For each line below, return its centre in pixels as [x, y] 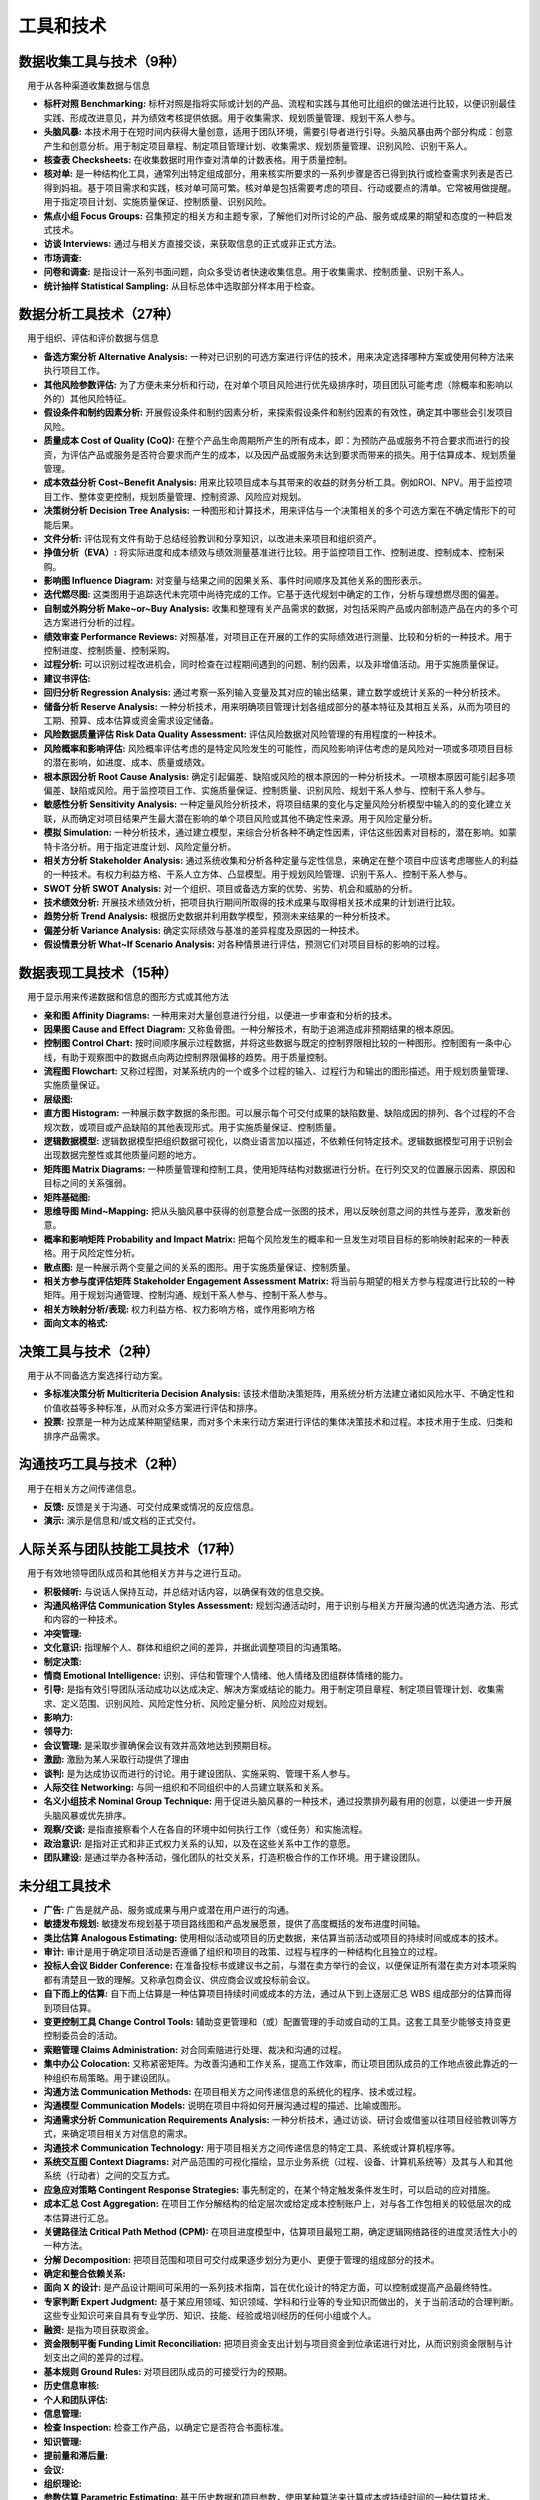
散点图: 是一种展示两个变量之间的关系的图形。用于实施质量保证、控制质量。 [199, 1267]
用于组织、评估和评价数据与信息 [92, 338]
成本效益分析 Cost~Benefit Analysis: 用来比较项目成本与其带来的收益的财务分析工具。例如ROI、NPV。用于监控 [273, 482]
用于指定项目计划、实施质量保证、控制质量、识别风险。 [157, 202]
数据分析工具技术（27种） [99, 314]
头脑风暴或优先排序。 [87, 1815]
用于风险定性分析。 [100, 1253]
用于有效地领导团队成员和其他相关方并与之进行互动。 [136, 1573]
